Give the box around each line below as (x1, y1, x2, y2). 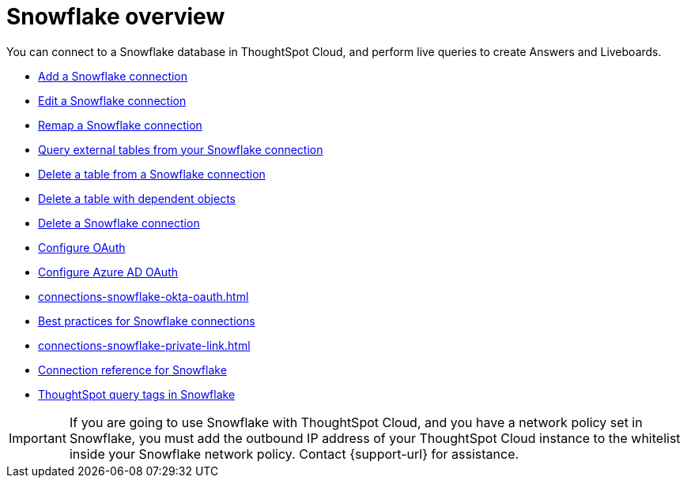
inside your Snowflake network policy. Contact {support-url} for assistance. (69, 445, 519, 462)
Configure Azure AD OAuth (38, 265, 178, 279)
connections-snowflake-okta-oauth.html (38, 289, 249, 303)
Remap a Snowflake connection (38, 118, 202, 132)
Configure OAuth (38, 240, 126, 254)
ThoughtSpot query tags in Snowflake (38, 387, 236, 401)
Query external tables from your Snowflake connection (38, 142, 323, 156)
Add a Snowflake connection (38, 69, 188, 83)
